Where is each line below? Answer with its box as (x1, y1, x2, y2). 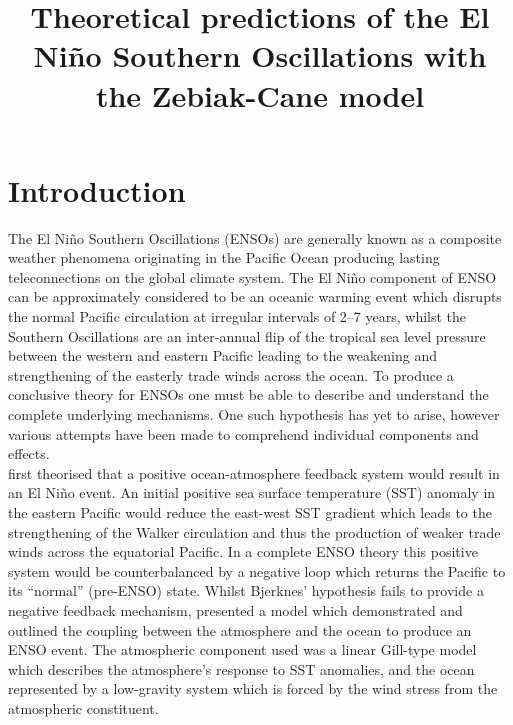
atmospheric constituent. (8, 697, 159, 718)
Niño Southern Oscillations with (33, 35, 487, 76)
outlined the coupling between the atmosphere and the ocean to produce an (8, 619, 472, 640)
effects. (8, 443, 50, 464)
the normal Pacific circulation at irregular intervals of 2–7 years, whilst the (8, 306, 467, 327)
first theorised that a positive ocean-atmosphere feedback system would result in (8, 462, 500, 483)
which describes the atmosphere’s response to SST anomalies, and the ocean (8, 658, 475, 679)
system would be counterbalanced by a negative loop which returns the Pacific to (8, 560, 506, 581)
